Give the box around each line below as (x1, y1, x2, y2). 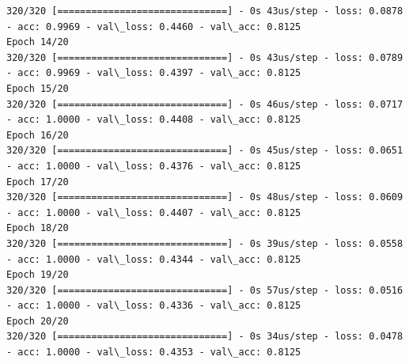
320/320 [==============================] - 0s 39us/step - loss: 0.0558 (6, 237, 403, 249)
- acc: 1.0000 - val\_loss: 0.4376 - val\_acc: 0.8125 (6, 160, 301, 172)
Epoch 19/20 (6, 269, 69, 281)
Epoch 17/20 (6, 176, 69, 188)
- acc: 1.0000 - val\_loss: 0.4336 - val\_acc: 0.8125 (6, 300, 301, 312)
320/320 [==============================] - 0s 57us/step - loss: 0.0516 (6, 284, 403, 296)
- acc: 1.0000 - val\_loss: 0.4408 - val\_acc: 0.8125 (6, 114, 301, 126)
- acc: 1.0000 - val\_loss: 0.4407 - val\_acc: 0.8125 (6, 207, 301, 218)
